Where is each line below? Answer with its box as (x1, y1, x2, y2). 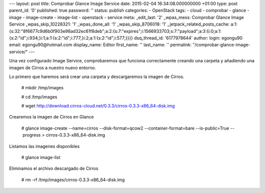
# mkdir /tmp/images (21, 85, 64, 91)
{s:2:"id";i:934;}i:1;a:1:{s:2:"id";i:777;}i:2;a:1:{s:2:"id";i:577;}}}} (9, 35, 133, 41)
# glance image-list (21, 155, 61, 161)
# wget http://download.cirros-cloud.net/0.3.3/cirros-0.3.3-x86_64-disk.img (21, 103, 175, 109)
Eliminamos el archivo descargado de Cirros (9, 165, 99, 171)
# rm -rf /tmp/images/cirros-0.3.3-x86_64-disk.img (21, 177, 125, 183)
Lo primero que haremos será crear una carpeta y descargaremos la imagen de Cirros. (9, 74, 185, 80)
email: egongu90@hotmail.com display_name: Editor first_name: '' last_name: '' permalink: (9, 42, 192, 48)
